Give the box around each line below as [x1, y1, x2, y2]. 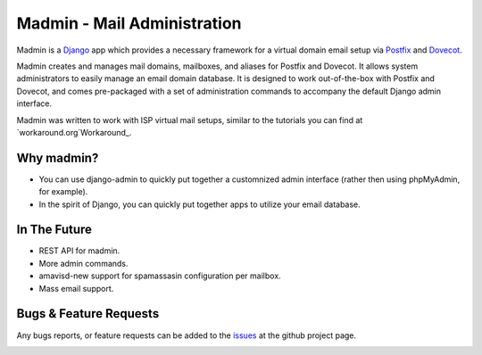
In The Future [16, 222, 93, 237]
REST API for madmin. [38, 245, 120, 256]
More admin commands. [38, 258, 129, 268]
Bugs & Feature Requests [16, 306, 160, 321]
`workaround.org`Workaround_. [16, 127, 132, 137]
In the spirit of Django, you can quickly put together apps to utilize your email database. [38, 199, 361, 210]
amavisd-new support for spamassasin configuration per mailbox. [38, 270, 281, 281]
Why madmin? [16, 150, 99, 165]
